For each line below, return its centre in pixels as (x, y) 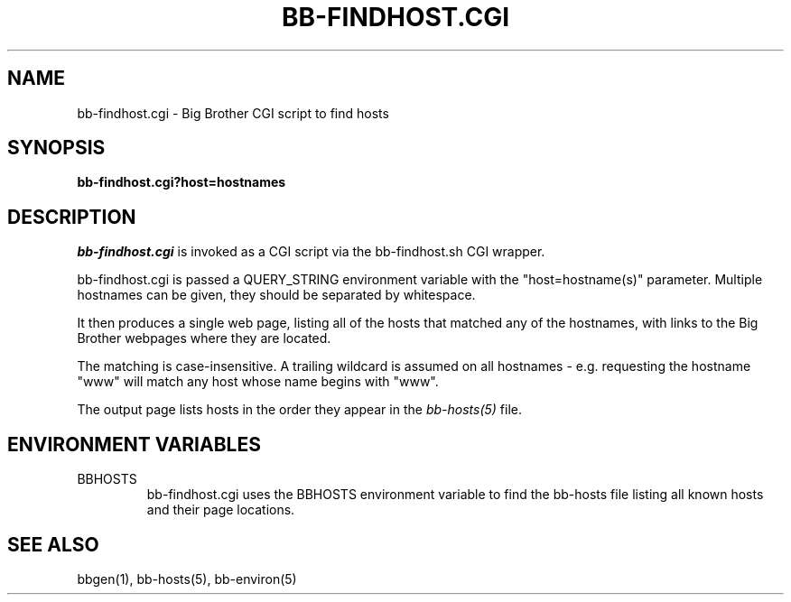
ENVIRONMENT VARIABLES (134, 444)
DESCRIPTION (72, 217)
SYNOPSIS (56, 148)
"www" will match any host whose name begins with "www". (258, 382)
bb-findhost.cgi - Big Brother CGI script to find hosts (233, 113)
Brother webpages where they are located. (204, 338)
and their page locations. (221, 510)
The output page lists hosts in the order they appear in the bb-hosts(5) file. (299, 410)
